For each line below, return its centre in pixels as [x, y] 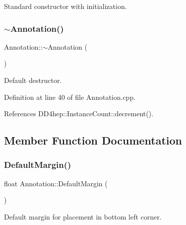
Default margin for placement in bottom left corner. [83, 216]
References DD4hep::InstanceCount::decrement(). [79, 113]
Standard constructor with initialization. [65, 6]
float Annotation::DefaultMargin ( [56, 183]
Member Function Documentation [93, 140]
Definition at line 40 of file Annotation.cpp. [70, 97]
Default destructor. [33, 80]
